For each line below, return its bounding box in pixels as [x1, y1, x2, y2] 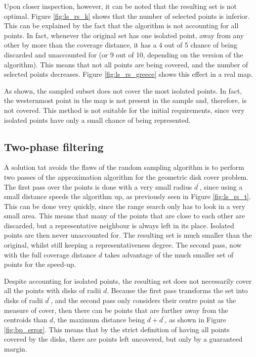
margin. [4, 344, 27, 354]
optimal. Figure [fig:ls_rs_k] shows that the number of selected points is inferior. [4, 10, 250, 21]
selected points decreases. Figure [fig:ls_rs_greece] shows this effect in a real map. [4, 69, 253, 79]
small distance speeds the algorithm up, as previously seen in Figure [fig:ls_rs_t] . [4, 191, 251, 202]
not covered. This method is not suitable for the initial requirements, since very [4, 104, 245, 115]
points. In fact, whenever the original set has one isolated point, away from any [4, 30, 244, 40]
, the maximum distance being [53, 314, 145, 325]
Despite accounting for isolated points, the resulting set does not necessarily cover [4, 275, 252, 286]
